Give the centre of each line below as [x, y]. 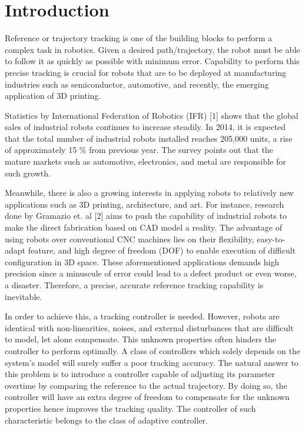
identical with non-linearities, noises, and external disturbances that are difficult [149, 327]
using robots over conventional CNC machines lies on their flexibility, [130, 239]
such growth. [28, 173]
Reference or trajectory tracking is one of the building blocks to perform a [139, 38]
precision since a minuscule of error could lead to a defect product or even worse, [151, 273]
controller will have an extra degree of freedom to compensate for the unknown [147, 397]
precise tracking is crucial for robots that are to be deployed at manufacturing [146, 72]
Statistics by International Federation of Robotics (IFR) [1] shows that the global [152, 115]
